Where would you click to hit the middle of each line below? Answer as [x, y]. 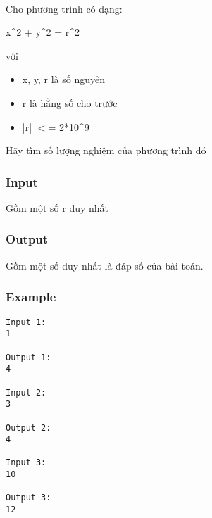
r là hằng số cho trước [70, 102]
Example [31, 297]
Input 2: [26, 392]
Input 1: [26, 322]
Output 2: [29, 428]
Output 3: [29, 498]
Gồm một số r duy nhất [57, 207]
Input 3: [26, 463]
